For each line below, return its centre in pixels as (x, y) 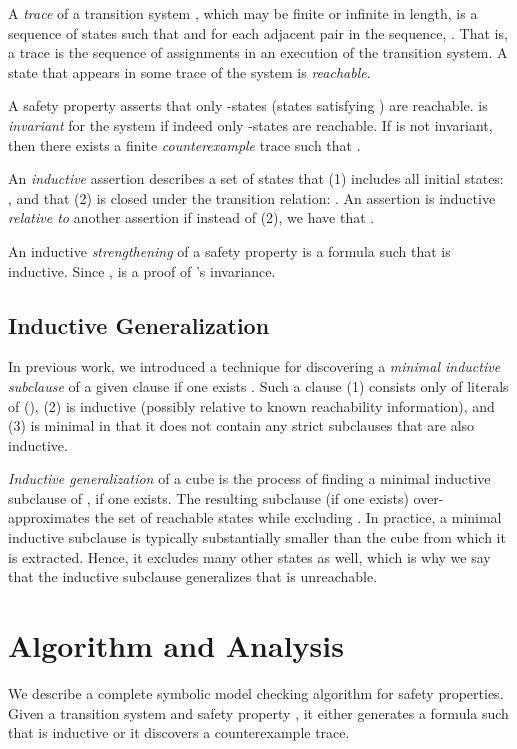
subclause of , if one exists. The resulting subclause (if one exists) (208, 497)
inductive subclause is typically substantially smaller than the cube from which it (257, 537)
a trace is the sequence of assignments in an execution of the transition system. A (258, 52)
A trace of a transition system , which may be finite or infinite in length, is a (243, 13)
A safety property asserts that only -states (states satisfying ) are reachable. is (248, 105)
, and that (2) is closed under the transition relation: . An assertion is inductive (252, 197)
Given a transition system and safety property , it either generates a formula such (258, 712)
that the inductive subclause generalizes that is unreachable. (193, 576)
